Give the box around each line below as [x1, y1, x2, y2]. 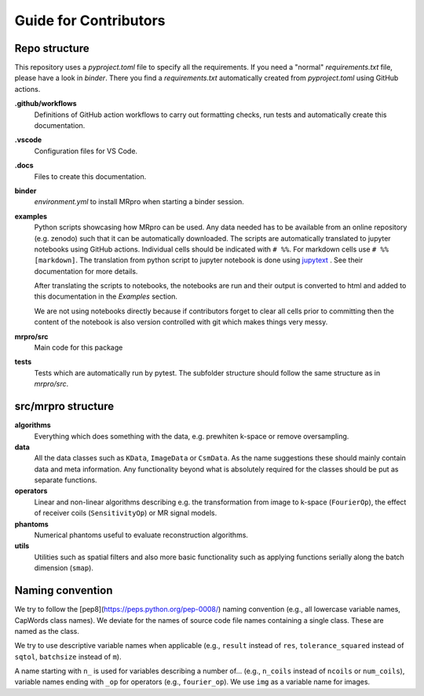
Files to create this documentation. [34, 171, 147, 181]
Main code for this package [34, 343, 123, 353]
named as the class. [14, 626, 80, 636]
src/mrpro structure [14, 400, 115, 413]
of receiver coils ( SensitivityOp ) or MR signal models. [34, 508, 217, 518]
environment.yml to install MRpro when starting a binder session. [34, 197, 245, 207]
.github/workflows [14, 99, 78, 108]
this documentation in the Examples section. [34, 291, 178, 302]
